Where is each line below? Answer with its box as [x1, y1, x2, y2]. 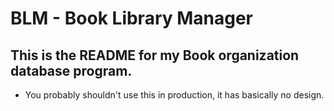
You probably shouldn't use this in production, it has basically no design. [24, 89, 325, 101]
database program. [10, 62, 133, 79]
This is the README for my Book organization [10, 47, 300, 64]
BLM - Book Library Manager [10, 7, 254, 30]
